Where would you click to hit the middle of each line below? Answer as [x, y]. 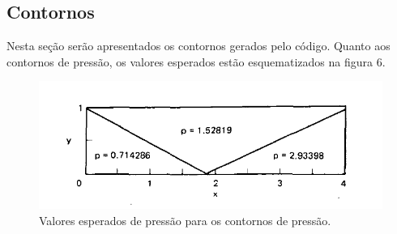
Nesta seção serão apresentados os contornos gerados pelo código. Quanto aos [198, 46]
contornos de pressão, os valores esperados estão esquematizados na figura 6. [196, 61]
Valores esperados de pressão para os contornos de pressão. [185, 220]
